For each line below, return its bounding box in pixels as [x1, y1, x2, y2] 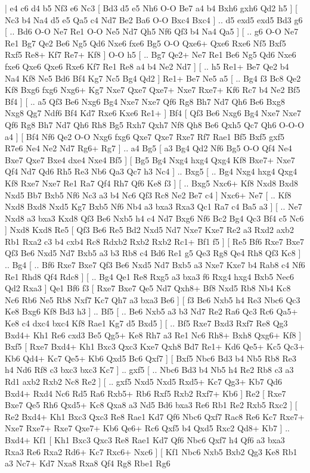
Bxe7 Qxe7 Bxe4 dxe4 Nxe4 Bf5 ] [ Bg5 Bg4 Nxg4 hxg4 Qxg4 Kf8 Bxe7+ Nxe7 [5, 153, 295, 166]
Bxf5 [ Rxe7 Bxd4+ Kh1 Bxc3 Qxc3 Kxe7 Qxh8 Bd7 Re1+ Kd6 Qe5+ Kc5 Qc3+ [5, 340, 305, 353]
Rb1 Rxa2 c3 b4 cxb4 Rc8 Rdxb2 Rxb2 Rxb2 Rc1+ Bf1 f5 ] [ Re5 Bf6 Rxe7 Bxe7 [5, 235, 304, 247]
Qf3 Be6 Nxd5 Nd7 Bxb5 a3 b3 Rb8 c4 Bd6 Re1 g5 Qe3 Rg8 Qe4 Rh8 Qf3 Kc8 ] [5, 247, 301, 259]
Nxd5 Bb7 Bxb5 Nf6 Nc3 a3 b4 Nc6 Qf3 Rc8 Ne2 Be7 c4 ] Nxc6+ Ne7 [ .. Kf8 [5, 188, 292, 201]
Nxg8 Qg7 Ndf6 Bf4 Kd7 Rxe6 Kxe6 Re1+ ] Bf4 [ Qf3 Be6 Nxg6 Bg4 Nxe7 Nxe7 [5, 107, 301, 119]
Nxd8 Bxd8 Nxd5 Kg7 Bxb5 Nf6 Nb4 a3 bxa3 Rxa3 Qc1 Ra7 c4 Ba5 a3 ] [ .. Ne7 [5, 200, 302, 213]
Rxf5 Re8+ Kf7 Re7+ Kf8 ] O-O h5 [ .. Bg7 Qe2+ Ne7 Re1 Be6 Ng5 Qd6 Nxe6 [5, 48, 296, 61]
